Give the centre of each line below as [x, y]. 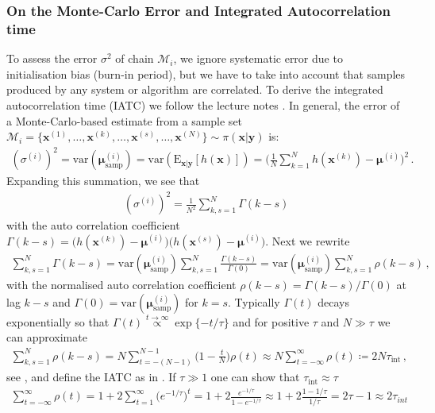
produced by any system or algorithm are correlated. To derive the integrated [195, 89]
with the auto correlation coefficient [93, 225]
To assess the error [52, 58]
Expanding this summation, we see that [103, 181]
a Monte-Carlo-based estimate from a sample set [125, 120]
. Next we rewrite [308, 240]
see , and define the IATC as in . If [91, 377]
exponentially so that [58, 321]
